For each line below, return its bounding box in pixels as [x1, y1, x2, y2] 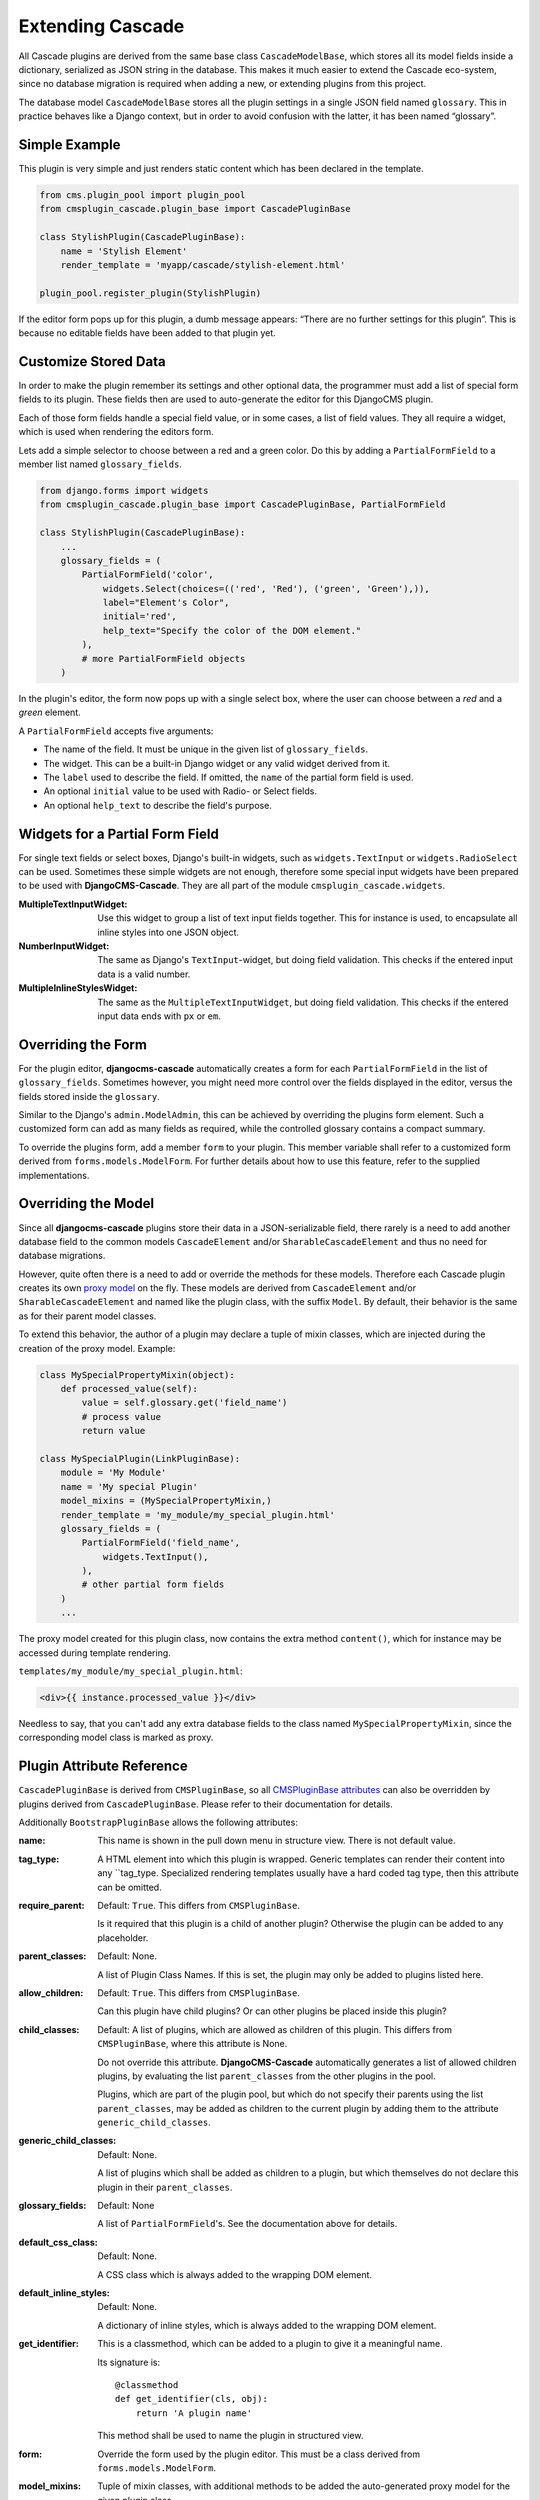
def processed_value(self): [60, 1383, 199, 1394]
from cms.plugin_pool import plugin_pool [39, 190, 246, 200]
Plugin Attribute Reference [18, 1758, 189, 1775]
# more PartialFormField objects [81, 653, 246, 664]
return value [81, 1425, 146, 1437]
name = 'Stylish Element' [60, 245, 188, 257]
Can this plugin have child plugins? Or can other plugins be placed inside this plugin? [97, 2005, 447, 2017]
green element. [18, 706, 81, 719]
